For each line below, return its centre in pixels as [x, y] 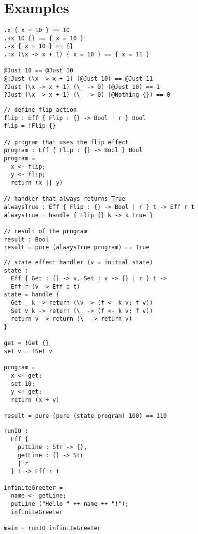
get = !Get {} [27, 343]
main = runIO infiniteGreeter [53, 528]
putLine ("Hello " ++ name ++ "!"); [70, 504]
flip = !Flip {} [30, 126]
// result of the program [46, 231]
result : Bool [27, 239]
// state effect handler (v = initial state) [78, 262]
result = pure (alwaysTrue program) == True [77, 248]
